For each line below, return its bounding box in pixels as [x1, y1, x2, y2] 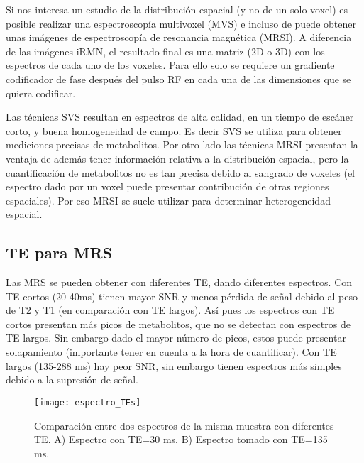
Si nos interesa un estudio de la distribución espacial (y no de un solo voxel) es [6, 2, 348, 16]
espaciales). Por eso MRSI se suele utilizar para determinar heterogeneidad [6, 192, 331, 207]
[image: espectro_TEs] [34, 397, 141, 408]
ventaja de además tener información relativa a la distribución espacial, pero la [6, 151, 349, 165]
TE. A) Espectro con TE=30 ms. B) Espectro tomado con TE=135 [34, 432, 328, 447]
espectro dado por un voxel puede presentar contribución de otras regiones [6, 179, 329, 194]
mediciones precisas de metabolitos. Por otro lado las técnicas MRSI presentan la [6, 137, 358, 152]
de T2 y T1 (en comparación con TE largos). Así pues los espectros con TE [6, 303, 335, 317]
